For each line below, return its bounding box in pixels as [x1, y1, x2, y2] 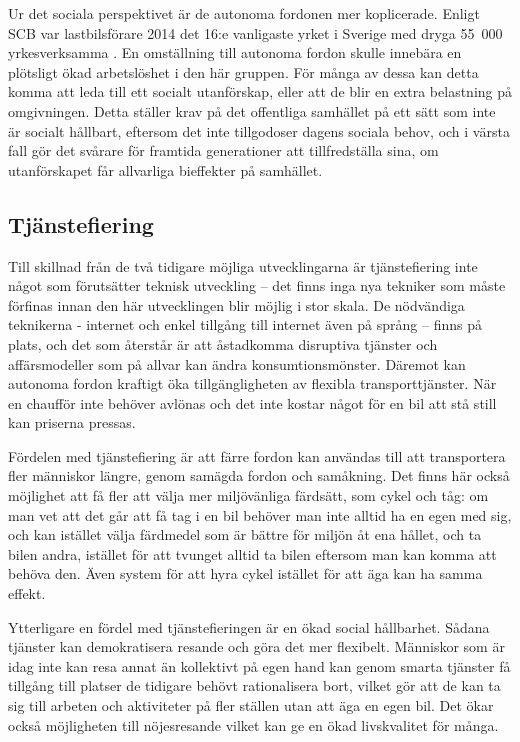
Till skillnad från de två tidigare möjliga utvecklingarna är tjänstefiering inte [8, 255, 478, 276]
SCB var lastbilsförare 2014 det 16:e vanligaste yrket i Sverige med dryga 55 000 [8, 22, 503, 43]
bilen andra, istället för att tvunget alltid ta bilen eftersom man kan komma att [8, 543, 497, 564]
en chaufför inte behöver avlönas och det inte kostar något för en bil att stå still [8, 392, 497, 413]
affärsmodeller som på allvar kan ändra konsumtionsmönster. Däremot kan [8, 353, 466, 374]
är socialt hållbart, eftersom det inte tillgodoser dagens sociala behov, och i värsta [8, 120, 510, 141]
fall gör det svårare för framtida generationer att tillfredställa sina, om [8, 140, 439, 161]
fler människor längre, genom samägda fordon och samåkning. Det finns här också [8, 465, 510, 486]
